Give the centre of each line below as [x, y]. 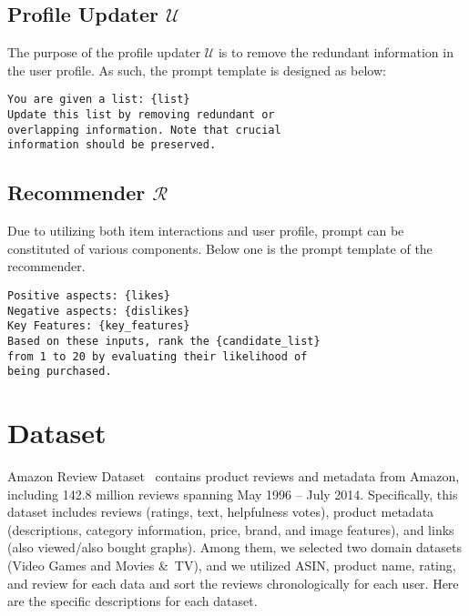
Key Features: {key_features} [99, 326]
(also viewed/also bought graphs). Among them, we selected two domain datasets [234, 547]
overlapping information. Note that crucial [144, 130]
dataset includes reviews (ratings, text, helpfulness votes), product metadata [221, 512]
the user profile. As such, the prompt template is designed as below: [197, 70]
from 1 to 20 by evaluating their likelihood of [158, 356]
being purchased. [60, 372]
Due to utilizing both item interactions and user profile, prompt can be [206, 231]
